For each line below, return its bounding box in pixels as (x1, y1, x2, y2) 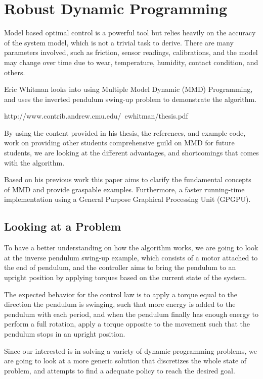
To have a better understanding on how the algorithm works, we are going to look (4, 242, 258, 253)
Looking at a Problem (4, 219, 121, 234)
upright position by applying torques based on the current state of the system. (4, 272, 247, 283)
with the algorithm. (4, 157, 65, 168)
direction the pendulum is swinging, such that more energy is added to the (4, 299, 236, 309)
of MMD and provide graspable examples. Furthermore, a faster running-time (4, 184, 245, 194)
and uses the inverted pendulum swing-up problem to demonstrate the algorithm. (4, 93, 257, 104)
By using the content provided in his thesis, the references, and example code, (4, 127, 246, 138)
